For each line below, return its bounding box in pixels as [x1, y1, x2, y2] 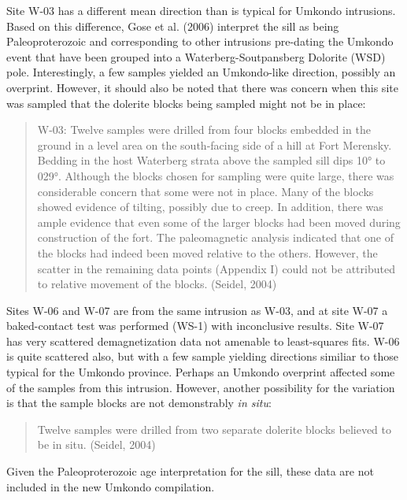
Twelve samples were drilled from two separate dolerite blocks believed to [37, 420, 392, 437]
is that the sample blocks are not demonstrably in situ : [6, 394, 272, 411]
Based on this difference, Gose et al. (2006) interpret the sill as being [6, 17, 339, 34]
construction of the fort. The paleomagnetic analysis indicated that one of [37, 229, 394, 246]
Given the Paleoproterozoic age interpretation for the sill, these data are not [6, 463, 374, 480]
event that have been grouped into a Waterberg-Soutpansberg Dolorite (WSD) [6, 48, 386, 65]
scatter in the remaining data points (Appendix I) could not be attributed [37, 260, 395, 276]
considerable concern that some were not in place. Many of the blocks [37, 183, 374, 199]
